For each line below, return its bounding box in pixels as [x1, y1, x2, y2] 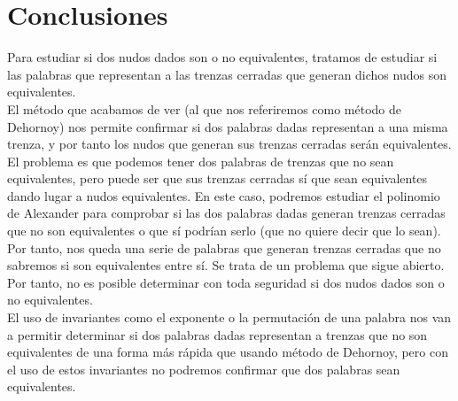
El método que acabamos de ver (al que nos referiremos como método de [7, 99, 402, 118]
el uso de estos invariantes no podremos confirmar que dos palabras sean [7, 359, 400, 378]
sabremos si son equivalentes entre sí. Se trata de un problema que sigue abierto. [7, 256, 445, 274]
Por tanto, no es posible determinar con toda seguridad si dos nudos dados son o [7, 273, 445, 291]
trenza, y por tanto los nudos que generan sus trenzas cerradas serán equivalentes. [7, 135, 452, 153]
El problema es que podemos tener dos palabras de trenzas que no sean [7, 151, 394, 170]
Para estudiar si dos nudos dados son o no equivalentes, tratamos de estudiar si [7, 48, 438, 66]
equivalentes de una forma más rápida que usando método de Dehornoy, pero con [7, 343, 448, 361]
